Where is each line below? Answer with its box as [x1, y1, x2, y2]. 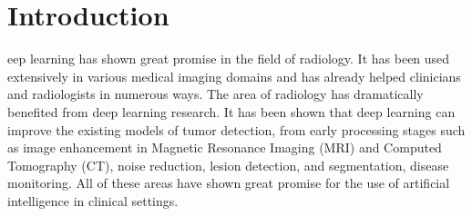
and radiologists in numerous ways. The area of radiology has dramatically [7, 84, 424, 103]
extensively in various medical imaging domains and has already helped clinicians [7, 66, 461, 85]
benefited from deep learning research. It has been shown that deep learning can [7, 102, 456, 121]
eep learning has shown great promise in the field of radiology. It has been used [7, 49, 450, 68]
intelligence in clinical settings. [7, 191, 179, 210]
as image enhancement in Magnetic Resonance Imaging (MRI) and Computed [7, 138, 442, 157]
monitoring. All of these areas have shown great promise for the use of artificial [7, 173, 450, 192]
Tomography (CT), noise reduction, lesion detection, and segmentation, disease [7, 155, 449, 174]
